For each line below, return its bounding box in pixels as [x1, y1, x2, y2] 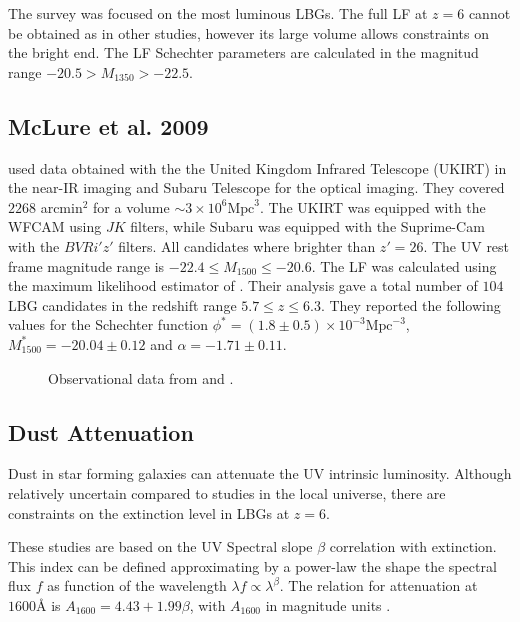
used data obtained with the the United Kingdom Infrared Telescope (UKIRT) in [8, 157, 507, 178]
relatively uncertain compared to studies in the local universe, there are [8, 482, 446, 503]
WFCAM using [8, 216, 102, 237]
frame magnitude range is [8, 255, 165, 276]
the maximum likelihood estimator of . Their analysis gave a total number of [8, 275, 478, 296]
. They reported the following [320, 294, 501, 315]
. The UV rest [423, 235, 510, 256]
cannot [468, 3, 511, 23]
